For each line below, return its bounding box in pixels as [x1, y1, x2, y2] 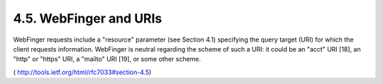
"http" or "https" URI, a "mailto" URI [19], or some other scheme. [13, 55, 201, 64]
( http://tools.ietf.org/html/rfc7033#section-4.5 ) [13, 68, 152, 76]
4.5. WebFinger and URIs [13, 11, 162, 26]
